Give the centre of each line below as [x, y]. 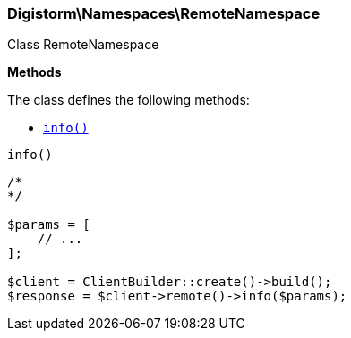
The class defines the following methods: [128, 100]
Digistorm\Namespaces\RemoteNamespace [164, 13]
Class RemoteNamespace [83, 45]
